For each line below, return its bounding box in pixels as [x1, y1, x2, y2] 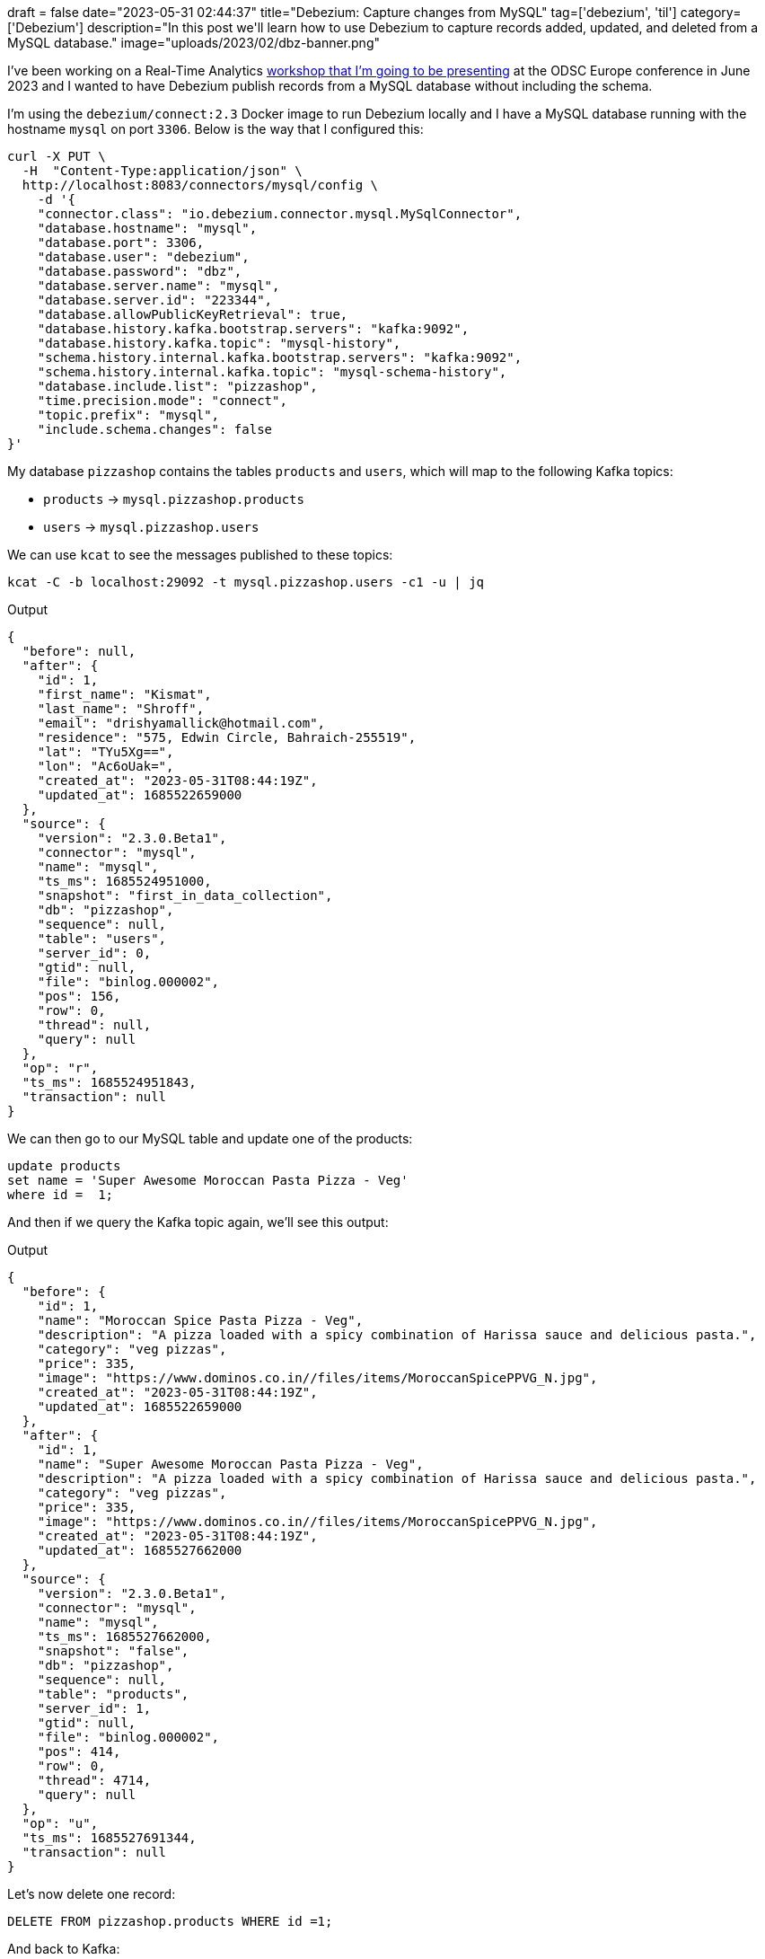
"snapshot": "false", [37, 1644, 189, 1658]
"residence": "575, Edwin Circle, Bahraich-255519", [37, 730, 417, 745]
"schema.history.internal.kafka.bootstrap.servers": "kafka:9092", [37, 350, 523, 365]
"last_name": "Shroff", [37, 702, 205, 716]
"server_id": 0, [37, 946, 152, 960]
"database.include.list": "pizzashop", [37, 379, 318, 393]
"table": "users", [37, 931, 167, 946]
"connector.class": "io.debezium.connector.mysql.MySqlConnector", [37, 207, 523, 221]
